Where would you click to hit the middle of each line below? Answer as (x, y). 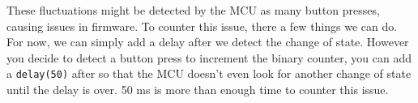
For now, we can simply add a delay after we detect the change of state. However (208, 42)
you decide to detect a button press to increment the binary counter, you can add (209, 57)
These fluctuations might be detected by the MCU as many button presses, (193, 10)
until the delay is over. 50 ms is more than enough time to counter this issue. (198, 90)
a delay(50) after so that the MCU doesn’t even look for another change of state (209, 73)
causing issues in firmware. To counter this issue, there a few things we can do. (202, 26)
